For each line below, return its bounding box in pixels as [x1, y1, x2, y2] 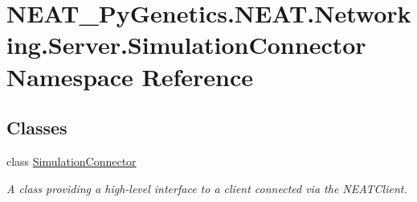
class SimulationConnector [6, 152, 137, 169]
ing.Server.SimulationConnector [6, 28, 366, 61]
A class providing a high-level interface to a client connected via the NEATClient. [6, 179, 407, 196]
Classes [6, 115, 67, 140]
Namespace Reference [6, 60, 253, 93]
